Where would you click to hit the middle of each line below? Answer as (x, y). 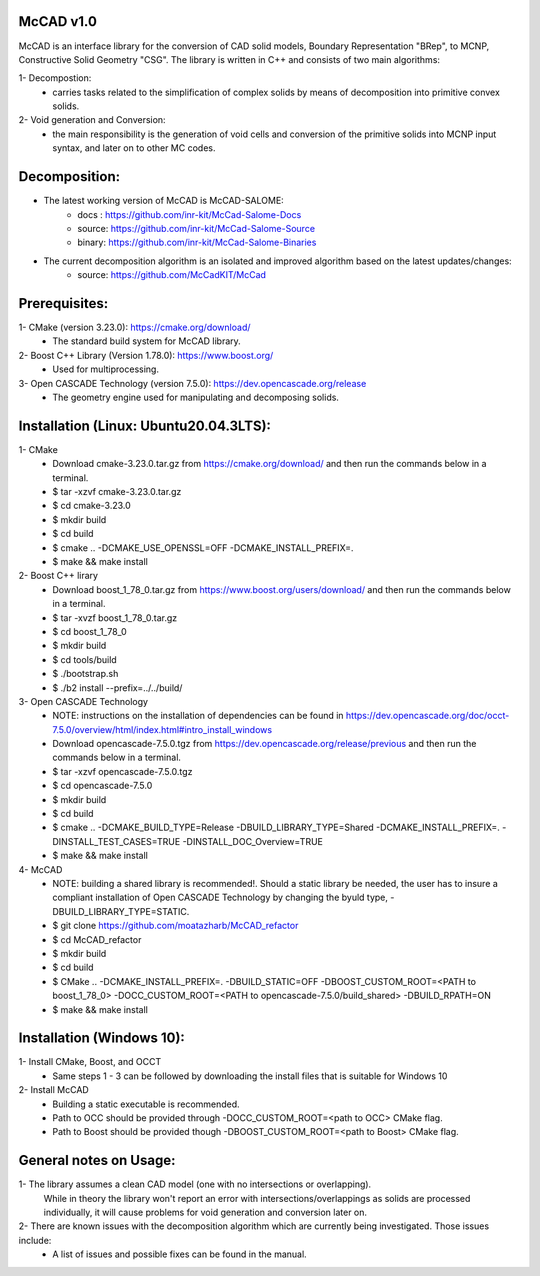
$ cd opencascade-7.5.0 (102, 786)
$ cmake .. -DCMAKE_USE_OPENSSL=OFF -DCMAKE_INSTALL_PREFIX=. (203, 547)
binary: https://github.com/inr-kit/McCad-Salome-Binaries (197, 242)
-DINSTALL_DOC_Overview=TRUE (253, 841)
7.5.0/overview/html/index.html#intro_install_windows (162, 729)
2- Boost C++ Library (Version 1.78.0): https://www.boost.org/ (146, 355)
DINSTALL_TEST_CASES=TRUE (116, 841)
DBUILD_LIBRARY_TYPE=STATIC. (121, 911)
